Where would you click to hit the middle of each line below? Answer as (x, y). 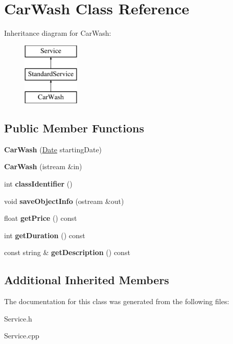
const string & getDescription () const (67, 252)
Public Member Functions (74, 128)
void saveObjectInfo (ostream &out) (64, 201)
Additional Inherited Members (87, 280)
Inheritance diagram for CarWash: (58, 33)
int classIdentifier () (38, 184)
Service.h (18, 318)
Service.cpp (22, 336)
